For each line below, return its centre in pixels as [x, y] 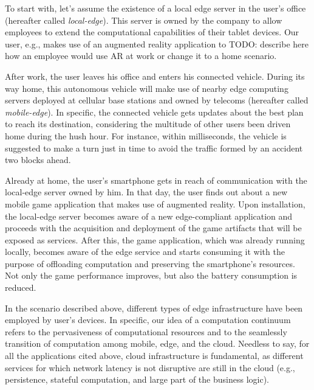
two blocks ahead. [38, 160]
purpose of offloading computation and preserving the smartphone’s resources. [150, 263]
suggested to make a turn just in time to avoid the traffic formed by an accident [154, 148]
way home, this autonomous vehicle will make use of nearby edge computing [147, 88]
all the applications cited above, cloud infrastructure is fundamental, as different [154, 356]
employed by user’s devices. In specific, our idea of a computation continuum [148, 320]
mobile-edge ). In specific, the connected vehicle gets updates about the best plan [154, 112]
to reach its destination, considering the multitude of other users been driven [148, 124]
